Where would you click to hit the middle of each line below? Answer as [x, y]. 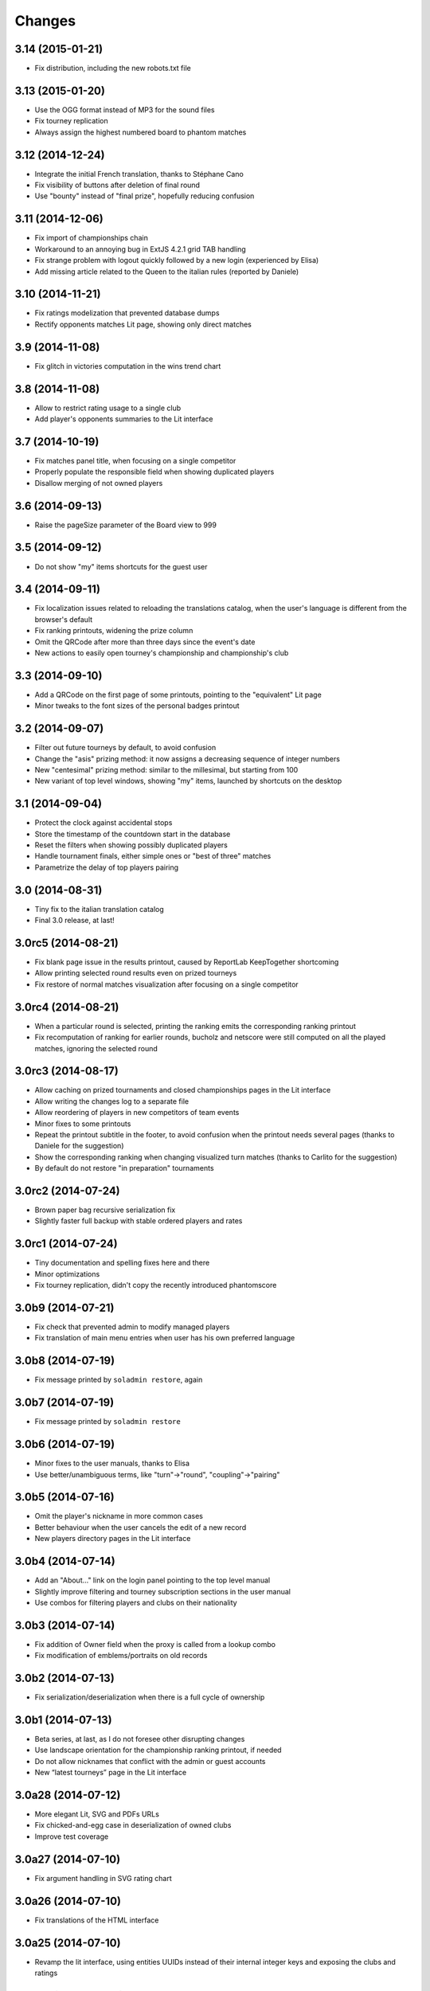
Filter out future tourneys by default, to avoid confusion [125, 748]
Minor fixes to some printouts [83, 1124]
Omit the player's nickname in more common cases [119, 1516]
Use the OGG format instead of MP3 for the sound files [125, 110]
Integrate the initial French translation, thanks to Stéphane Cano [139, 174]
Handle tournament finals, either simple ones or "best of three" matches [153, 856]
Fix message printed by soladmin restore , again [119, 1380]
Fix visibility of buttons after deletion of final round [117, 185]
